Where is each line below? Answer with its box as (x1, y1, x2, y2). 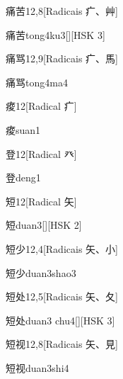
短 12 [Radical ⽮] (6, 193, 77, 208)
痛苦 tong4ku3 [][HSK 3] (6, 27, 105, 42)
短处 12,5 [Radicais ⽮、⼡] (6, 289, 118, 304)
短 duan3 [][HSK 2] (6, 217, 82, 232)
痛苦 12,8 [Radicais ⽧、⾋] (6, 4, 118, 18)
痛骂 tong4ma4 (6, 74, 68, 89)
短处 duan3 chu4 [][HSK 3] (6, 312, 115, 327)
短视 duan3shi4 (6, 360, 69, 375)
